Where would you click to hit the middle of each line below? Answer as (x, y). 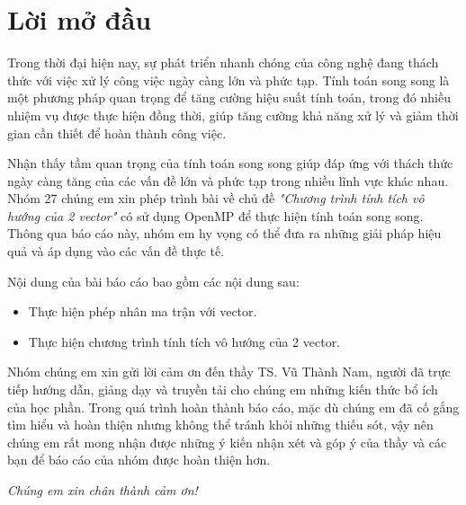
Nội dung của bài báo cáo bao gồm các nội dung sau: (153, 281)
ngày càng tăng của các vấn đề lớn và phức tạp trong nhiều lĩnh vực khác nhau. (228, 180)
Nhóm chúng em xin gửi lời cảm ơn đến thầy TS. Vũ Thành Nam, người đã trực (229, 372)
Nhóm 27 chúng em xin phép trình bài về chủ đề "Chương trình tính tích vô (216, 198)
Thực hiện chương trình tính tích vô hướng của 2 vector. (184, 341)
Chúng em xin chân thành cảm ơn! (103, 490)
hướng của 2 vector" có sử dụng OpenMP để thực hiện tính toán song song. (215, 215)
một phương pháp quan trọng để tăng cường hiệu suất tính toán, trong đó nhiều (229, 97)
